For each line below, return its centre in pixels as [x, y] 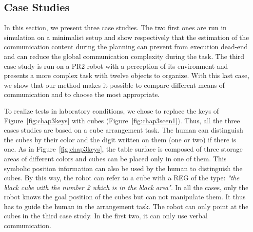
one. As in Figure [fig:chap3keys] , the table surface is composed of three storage [123, 149]
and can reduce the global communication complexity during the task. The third [124, 56]
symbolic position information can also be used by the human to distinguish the [123, 168]
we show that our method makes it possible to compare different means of [114, 85]
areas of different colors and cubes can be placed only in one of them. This [115, 158]
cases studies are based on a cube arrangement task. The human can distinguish [124, 130]
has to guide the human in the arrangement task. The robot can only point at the [126, 206]
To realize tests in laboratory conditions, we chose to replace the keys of [112, 110]
